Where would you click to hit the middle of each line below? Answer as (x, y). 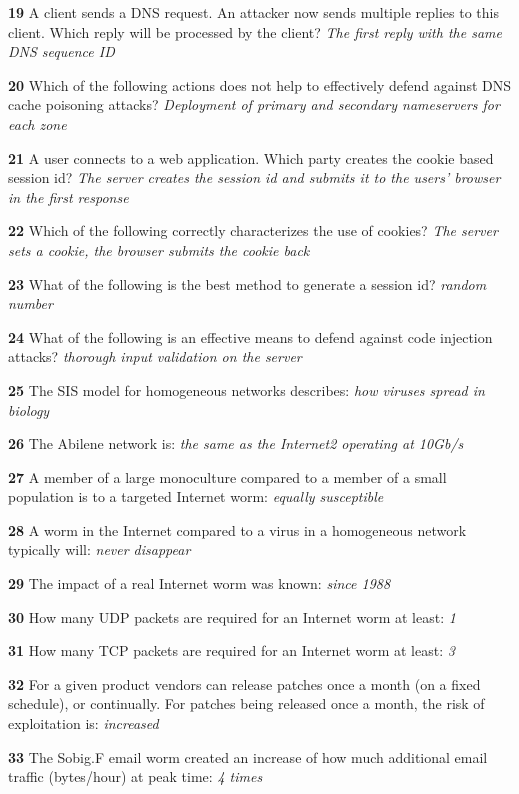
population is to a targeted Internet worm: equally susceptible (196, 496)
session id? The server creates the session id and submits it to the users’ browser (254, 177)
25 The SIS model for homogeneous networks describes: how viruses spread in (246, 389)
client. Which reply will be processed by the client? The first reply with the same (255, 31)
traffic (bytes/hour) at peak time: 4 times (135, 776)
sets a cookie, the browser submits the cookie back (159, 249)
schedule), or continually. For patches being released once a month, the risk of (246, 703)
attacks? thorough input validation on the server (155, 356)
